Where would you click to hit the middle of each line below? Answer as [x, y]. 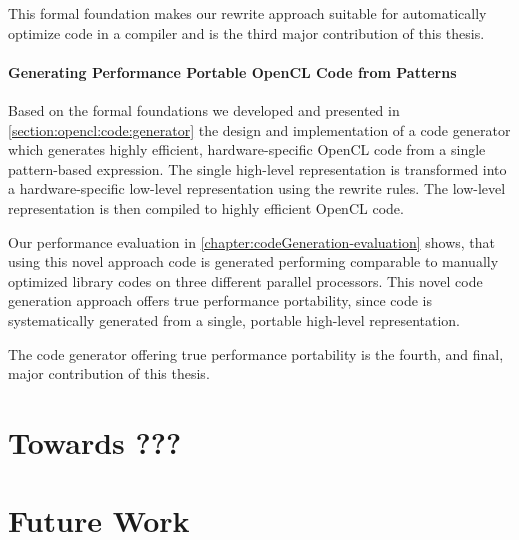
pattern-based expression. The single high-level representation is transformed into [257, 168]
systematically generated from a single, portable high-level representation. [234, 319]
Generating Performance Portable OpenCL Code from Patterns [232, 71]
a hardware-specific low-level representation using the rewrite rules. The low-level [257, 188]
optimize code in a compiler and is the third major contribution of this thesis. [246, 32]
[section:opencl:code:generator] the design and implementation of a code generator [259, 129]
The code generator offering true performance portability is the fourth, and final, [256, 353]
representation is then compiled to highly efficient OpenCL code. [206, 207]
